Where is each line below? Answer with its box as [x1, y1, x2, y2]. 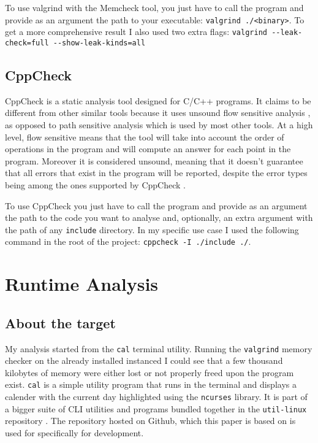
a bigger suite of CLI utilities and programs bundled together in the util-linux [5, 402, 307, 415]
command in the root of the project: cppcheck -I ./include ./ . [5, 235, 251, 248]
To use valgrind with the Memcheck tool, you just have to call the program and [5, 1, 304, 13]
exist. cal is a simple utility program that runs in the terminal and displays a [5, 378, 297, 391]
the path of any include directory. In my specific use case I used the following [5, 223, 299, 236]
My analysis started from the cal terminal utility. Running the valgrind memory [5, 342, 312, 355]
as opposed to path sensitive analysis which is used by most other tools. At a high [5, 118, 313, 131]
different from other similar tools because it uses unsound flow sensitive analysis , [5, 106, 311, 119]
